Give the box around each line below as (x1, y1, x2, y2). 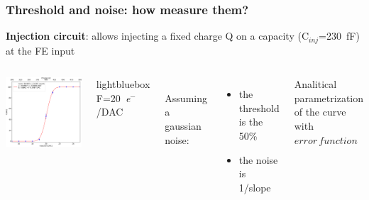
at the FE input (6, 43, 75, 57)
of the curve (294, 104, 346, 119)
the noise (238, 152, 278, 167)
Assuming (165, 90, 207, 105)
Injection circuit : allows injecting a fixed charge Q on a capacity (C (6, 28, 309, 43)
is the (238, 114, 263, 129)
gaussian (165, 118, 202, 133)
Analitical (294, 77, 337, 91)
